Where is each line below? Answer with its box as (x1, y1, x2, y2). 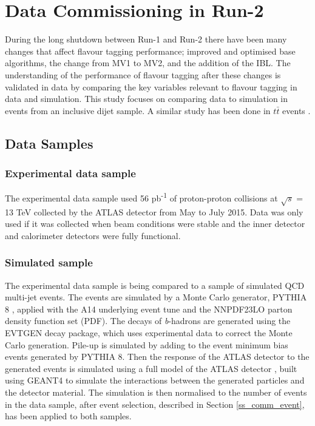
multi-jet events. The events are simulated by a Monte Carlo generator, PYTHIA (5, 291, 307, 303)
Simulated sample (5, 255, 93, 270)
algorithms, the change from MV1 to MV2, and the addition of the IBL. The (5, 56, 291, 69)
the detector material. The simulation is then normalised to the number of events (5, 386, 307, 399)
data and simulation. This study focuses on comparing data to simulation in (5, 92, 288, 105)
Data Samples (5, 134, 93, 152)
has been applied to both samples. (5, 410, 132, 422)
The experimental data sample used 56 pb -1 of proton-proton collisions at (5, 190, 278, 204)
